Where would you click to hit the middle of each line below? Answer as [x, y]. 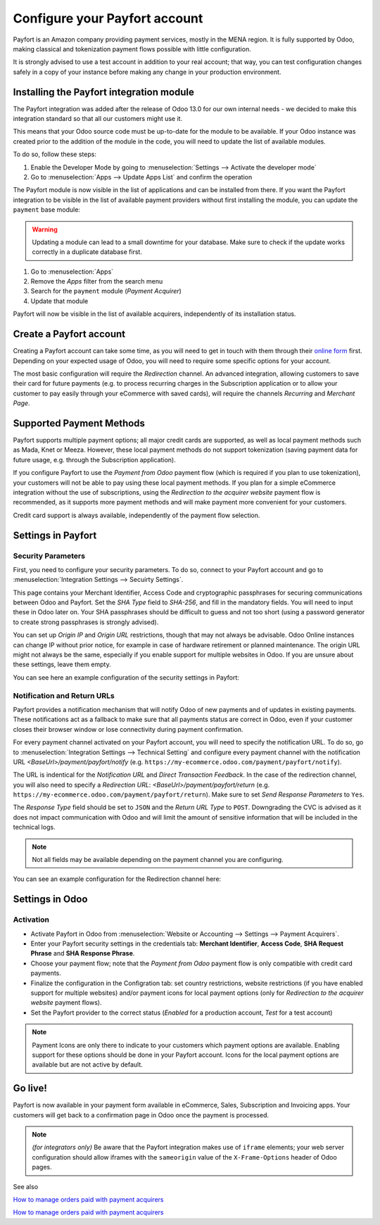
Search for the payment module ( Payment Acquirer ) [106, 291]
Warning [45, 229]
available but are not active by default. [88, 1065]
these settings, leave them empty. [62, 664]
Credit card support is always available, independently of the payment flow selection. [137, 515]
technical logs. [34, 827]
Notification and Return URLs [64, 695]
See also [26, 1186]
